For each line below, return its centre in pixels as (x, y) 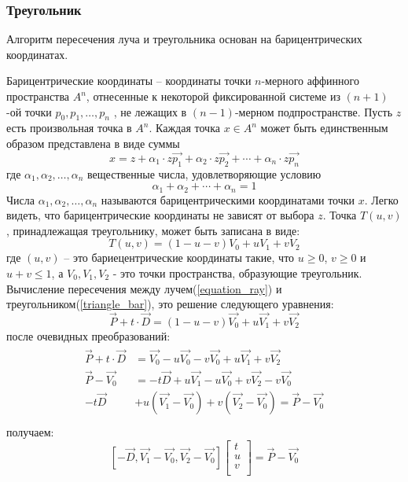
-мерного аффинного (310, 81)
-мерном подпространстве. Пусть (314, 111)
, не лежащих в (150, 111)
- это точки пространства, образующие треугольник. (237, 273)
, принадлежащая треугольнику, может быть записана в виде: (153, 230)
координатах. (37, 54)
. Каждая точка (184, 128)
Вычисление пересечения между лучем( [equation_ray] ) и (144, 288)
